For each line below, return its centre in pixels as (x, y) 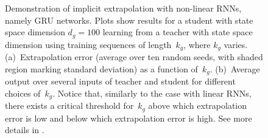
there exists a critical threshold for (69, 105)
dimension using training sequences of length (88, 44)
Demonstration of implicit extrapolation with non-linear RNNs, (123, 8)
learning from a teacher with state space (178, 32)
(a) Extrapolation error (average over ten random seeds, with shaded (134, 57)
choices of (23, 93)
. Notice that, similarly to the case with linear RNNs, (152, 93)
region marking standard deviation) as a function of (101, 68)
